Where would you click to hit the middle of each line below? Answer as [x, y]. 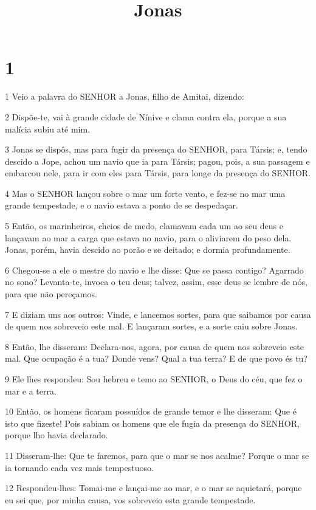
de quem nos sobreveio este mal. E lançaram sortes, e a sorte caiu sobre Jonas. [151, 326]
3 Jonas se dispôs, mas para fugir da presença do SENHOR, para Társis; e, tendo [156, 149]
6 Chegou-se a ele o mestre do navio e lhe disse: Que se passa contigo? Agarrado [154, 270]
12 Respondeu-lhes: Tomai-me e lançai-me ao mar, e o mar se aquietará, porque [153, 488]
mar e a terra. [31, 391]
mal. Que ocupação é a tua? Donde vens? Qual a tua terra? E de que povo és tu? [156, 358]
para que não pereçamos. [51, 294]
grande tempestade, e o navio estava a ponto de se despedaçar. [122, 205]
